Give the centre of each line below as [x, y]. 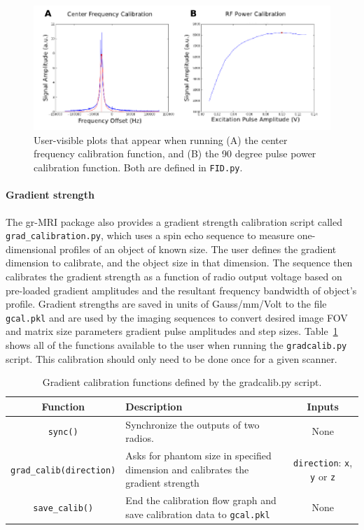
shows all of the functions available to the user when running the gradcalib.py [176, 345]
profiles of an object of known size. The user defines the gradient [198, 249]
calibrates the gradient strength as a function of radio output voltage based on [174, 276]
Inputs [323, 406]
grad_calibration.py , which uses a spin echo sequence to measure [150, 235]
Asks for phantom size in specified [198, 456]
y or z [323, 476]
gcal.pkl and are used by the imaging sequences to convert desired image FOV [177, 317]
